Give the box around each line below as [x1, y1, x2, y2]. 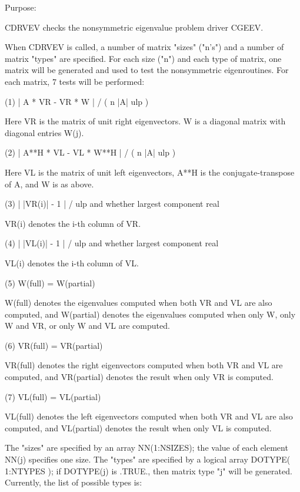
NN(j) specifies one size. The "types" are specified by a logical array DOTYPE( [5, 453, 291, 465]
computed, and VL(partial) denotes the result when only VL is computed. [5, 421, 272, 434]
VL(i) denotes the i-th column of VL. [5, 256, 139, 269]
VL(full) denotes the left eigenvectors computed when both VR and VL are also [5, 410, 293, 422]
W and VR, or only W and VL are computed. [5, 319, 170, 332]
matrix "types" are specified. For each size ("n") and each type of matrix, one [5, 52, 282, 64]
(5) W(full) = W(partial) [5, 276, 95, 289]
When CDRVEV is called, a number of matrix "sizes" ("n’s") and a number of [5, 41, 284, 53]
